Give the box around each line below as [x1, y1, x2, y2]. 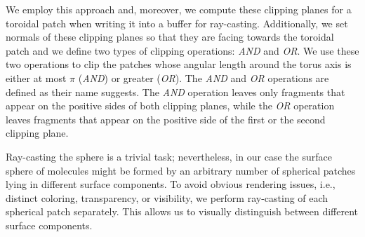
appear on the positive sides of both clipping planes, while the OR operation [6, 98, 335, 113]
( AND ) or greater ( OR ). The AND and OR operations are [78, 70, 329, 85]
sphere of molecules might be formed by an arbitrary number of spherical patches [6, 163, 356, 177]
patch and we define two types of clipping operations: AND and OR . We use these [6, 43, 359, 57]
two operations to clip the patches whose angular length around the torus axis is [6, 57, 352, 72]
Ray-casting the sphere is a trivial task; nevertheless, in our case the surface [6, 149, 332, 163]
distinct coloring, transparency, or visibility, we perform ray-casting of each [6, 190, 328, 205]
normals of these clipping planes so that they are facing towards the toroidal [6, 29, 334, 44]
